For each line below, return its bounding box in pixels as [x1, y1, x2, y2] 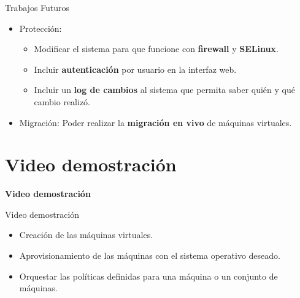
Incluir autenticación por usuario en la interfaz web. [34, 62, 237, 75]
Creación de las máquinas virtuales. [19, 228, 153, 241]
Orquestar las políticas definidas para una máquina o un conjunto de [19, 269, 278, 282]
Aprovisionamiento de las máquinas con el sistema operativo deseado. [19, 249, 280, 262]
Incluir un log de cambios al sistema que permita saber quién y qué [34, 83, 295, 96]
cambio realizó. [34, 95, 91, 108]
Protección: [19, 21, 62, 34]
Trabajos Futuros [5, 1, 70, 13]
